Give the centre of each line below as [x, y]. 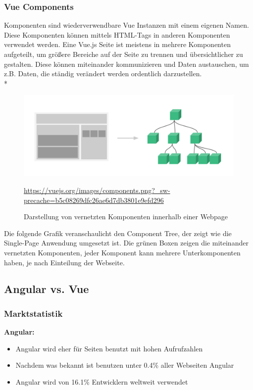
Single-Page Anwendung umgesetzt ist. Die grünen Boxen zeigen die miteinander [126, 243]
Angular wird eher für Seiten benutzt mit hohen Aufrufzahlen [109, 348]
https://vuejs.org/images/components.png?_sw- [97, 190]
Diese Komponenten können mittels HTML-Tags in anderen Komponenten [117, 34]
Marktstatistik [33, 313]
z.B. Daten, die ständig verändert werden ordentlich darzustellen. [103, 73]
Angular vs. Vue [47, 289]
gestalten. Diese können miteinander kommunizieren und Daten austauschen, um [126, 64]
